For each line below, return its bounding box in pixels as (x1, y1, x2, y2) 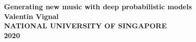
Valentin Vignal (4, 11, 59, 21)
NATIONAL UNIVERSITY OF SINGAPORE (4, 21, 167, 31)
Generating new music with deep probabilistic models (4, 1, 192, 11)
